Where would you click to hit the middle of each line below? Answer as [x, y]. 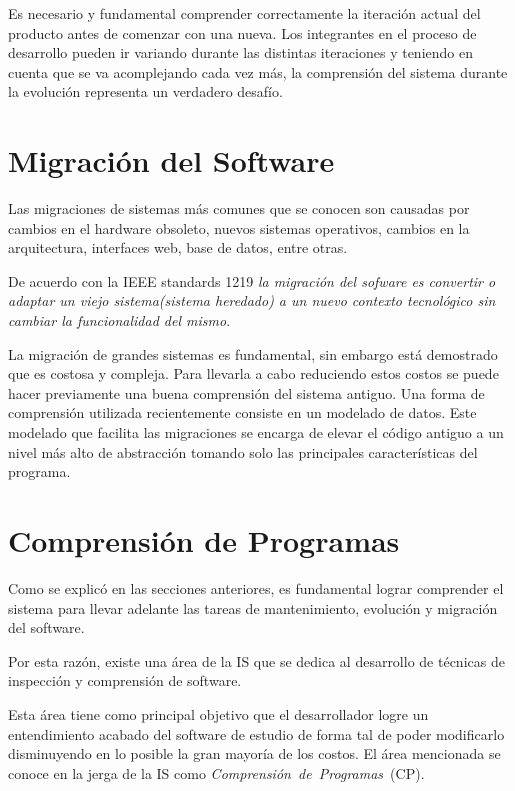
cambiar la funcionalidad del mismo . [119, 320]
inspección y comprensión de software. [125, 680]
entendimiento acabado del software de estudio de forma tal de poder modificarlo [256, 733]
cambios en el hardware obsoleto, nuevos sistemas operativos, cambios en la [239, 227]
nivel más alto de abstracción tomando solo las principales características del [243, 451]
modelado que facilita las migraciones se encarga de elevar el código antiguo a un [256, 432]
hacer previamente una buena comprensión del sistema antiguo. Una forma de [246, 392]
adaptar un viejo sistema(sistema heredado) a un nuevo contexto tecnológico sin [252, 300]
